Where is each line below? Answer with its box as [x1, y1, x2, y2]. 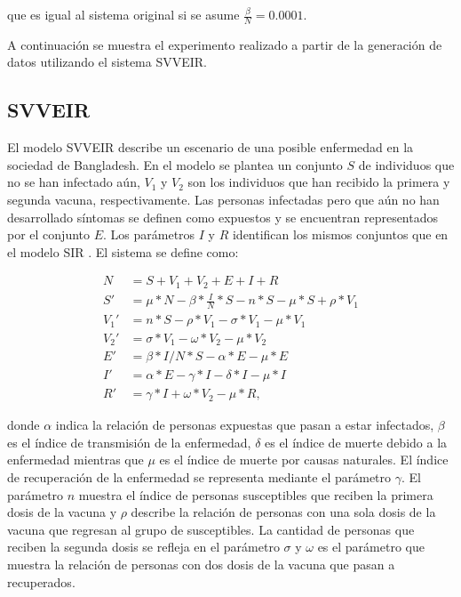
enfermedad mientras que [7, 450, 144, 469]
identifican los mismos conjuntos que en [232, 225, 449, 244]
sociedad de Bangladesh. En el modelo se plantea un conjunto [7, 155, 343, 173]
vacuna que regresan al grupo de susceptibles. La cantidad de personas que [7, 520, 415, 538]
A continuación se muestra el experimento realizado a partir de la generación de [7, 35, 442, 53]
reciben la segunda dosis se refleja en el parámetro [7, 537, 280, 556]
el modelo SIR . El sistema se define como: [7, 242, 239, 261]
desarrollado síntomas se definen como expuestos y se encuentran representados [7, 207, 438, 226]
